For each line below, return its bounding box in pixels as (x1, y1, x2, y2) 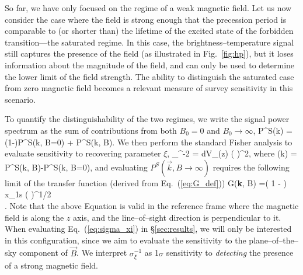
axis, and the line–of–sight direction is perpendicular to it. (73, 211, 281, 223)
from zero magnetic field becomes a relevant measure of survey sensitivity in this (5, 82, 293, 94)
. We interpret (76, 246, 127, 259)
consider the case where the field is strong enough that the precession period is (5, 13, 287, 25)
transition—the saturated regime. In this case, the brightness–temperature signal (5, 36, 294, 48)
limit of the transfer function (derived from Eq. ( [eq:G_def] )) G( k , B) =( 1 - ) (5, 176, 287, 189)
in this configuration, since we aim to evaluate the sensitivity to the (5, 234, 246, 246)
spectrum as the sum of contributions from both (5, 124, 177, 136)
